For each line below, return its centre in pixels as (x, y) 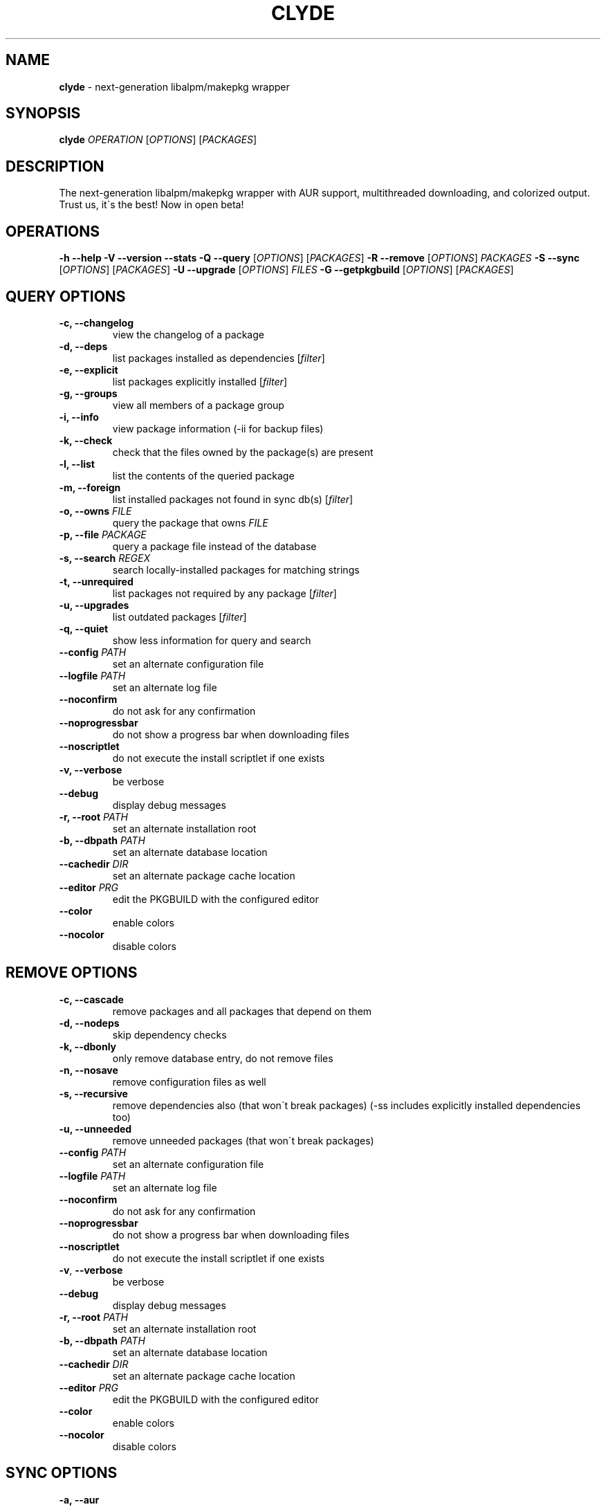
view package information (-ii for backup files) (218, 428)
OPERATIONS (53, 231)
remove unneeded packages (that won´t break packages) (243, 1140)
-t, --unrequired (96, 581)
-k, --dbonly (88, 1046)
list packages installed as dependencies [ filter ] (219, 358)
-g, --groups (88, 393)
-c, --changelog (97, 322)
